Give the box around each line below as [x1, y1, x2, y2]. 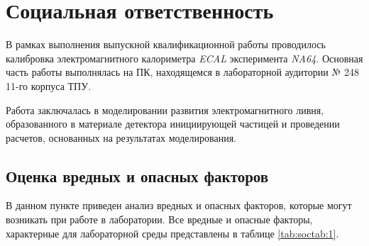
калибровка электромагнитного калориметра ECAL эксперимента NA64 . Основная [6, 50, 363, 65]
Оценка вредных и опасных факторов [6, 164, 269, 186]
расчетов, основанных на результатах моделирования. [6, 130, 236, 145]
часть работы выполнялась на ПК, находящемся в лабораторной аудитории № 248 [6, 65, 359, 79]
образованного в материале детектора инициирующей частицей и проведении [6, 116, 340, 131]
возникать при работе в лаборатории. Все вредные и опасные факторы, [6, 212, 313, 227]
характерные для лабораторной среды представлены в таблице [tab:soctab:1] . [6, 225, 339, 240]
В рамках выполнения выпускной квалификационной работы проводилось [6, 37, 326, 52]
